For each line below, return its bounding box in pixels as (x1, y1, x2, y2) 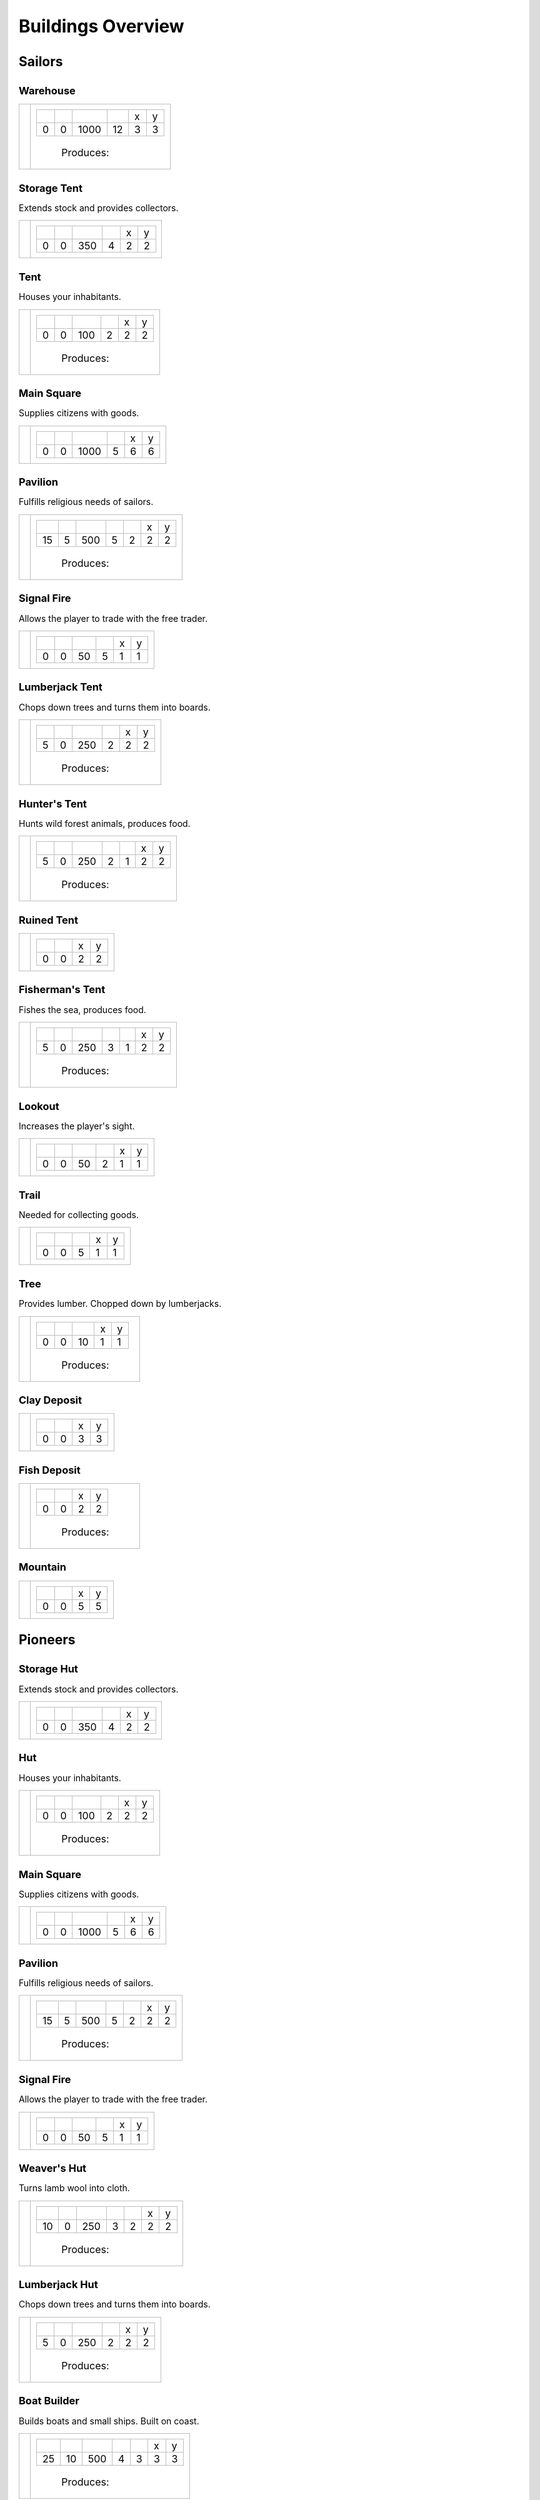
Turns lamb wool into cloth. (18, 2182, 130, 2194)
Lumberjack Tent (18, 680, 103, 694)
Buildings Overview (18, 15, 185, 37)
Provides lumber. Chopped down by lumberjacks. (18, 1298, 222, 1310)
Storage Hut (18, 1662, 79, 1676)
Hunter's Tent (18, 796, 87, 810)
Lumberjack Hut (18, 2278, 99, 2292)
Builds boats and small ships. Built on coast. (18, 2415, 200, 2427)
